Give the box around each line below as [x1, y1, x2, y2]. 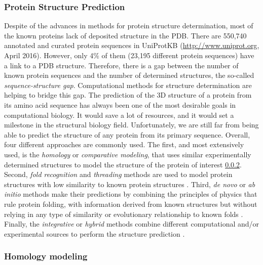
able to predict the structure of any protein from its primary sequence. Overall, [4, 129, 250, 140]
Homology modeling [4, 250, 88, 262]
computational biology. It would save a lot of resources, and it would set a [4, 109, 234, 120]
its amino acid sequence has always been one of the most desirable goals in [4, 99, 236, 110]
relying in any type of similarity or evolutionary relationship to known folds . [4, 208, 243, 219]
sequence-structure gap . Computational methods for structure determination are [4, 79, 252, 90]
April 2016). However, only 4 [4, 50, 94, 60]
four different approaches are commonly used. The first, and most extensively [4, 139, 244, 150]
